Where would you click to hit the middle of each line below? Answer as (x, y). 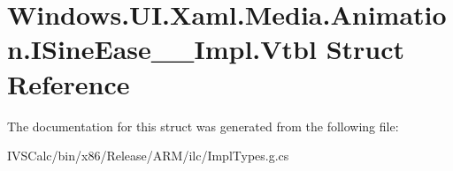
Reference (69, 83)
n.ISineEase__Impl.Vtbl (162, 49)
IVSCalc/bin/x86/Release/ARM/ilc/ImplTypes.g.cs (148, 156)
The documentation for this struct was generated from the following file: (203, 126)
